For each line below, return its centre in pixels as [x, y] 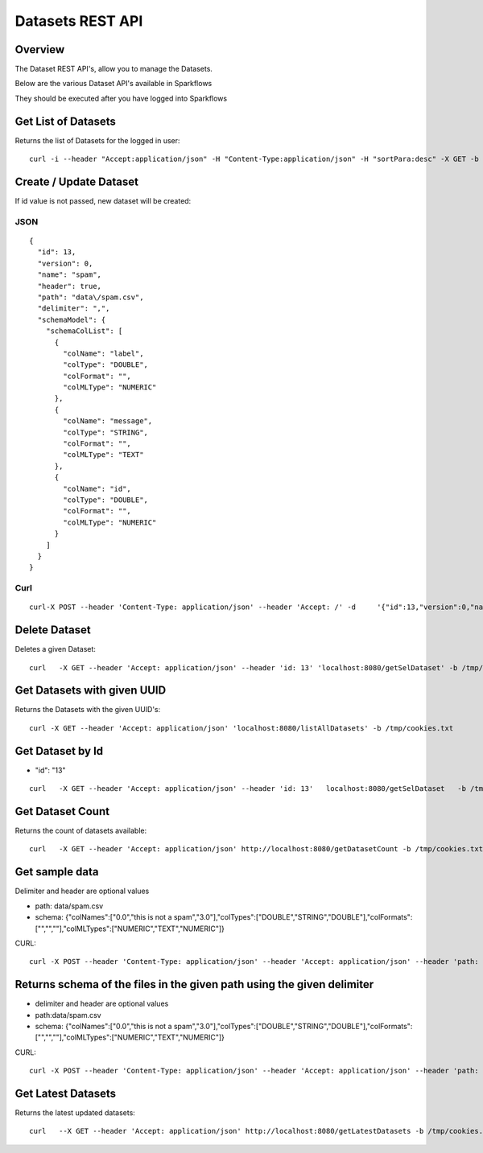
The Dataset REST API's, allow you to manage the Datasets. [114, 69]
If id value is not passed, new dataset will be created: [103, 201]
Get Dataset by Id [59, 751]
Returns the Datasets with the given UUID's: [88, 710]
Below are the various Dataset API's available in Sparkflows [114, 84]
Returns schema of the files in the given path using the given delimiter [194, 984]
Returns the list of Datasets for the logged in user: [97, 140]
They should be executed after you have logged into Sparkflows [121, 98]
